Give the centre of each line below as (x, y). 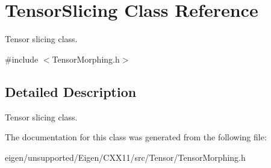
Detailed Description (71, 91)
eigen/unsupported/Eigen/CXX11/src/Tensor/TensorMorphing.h (125, 157)
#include (22, 59)
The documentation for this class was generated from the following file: (136, 137)
